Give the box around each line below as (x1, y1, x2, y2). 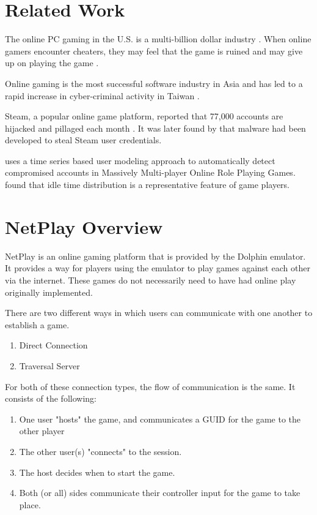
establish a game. (5, 318, 70, 331)
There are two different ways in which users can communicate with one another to (5, 306, 313, 319)
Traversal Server (19, 359, 80, 372)
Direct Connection (19, 339, 88, 351)
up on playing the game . (5, 56, 99, 69)
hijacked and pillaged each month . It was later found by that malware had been (5, 121, 306, 134)
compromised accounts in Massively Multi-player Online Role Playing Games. (5, 166, 296, 179)
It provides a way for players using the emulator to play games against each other (5, 261, 310, 274)
